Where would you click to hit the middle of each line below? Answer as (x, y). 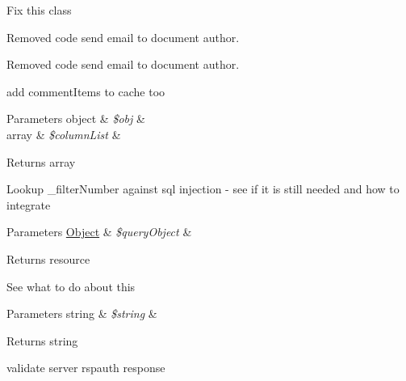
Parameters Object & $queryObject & (99, 232)
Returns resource (48, 258)
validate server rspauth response (86, 368)
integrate (29, 204)
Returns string (42, 340)
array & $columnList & (64, 134)
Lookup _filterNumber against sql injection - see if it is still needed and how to (203, 189)
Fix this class (39, 10)
